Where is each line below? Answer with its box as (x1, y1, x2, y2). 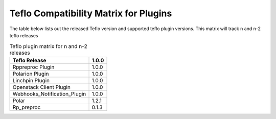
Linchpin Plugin (12, 77, 50, 84)
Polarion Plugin (12, 70, 49, 77)
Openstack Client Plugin (12, 83, 71, 90)
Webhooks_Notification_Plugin (12, 90, 86, 97)
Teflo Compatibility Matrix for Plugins (9, 8, 172, 19)
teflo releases (9, 32, 38, 38)
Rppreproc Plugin (12, 63, 55, 70)
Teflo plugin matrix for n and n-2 (9, 42, 87, 50)
